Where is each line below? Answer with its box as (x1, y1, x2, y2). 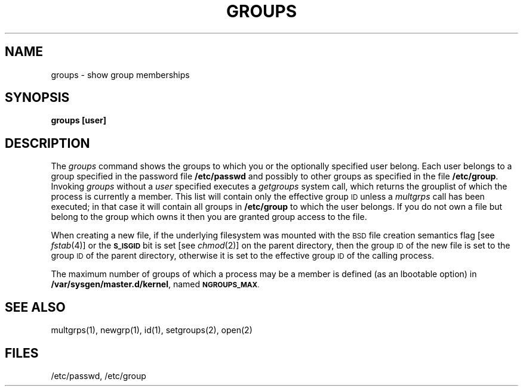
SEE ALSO (5, 299, 66, 315)
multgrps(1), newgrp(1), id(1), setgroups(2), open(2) (51, 325, 253, 336)
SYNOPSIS (5, 90, 70, 105)
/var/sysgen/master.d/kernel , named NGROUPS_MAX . (51, 279, 260, 290)
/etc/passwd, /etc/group (51, 370, 146, 381)
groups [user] (51, 115, 107, 126)
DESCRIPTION (5, 135, 90, 151)
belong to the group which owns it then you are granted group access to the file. (51, 212, 367, 222)
